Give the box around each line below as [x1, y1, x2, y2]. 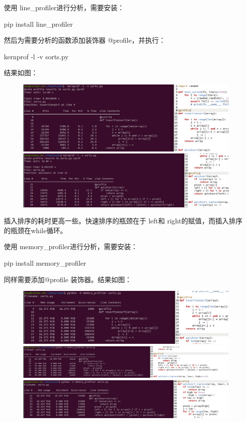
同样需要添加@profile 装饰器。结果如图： [4, 274, 132, 284]
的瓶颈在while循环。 [4, 225, 67, 235]
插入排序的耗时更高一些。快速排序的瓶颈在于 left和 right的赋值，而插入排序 [4, 216, 243, 226]
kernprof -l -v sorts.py [4, 51, 69, 61]
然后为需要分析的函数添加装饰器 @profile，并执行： [4, 35, 166, 45]
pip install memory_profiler [4, 257, 86, 268]
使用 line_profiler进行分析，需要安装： [4, 2, 124, 12]
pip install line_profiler [4, 18, 73, 29]
